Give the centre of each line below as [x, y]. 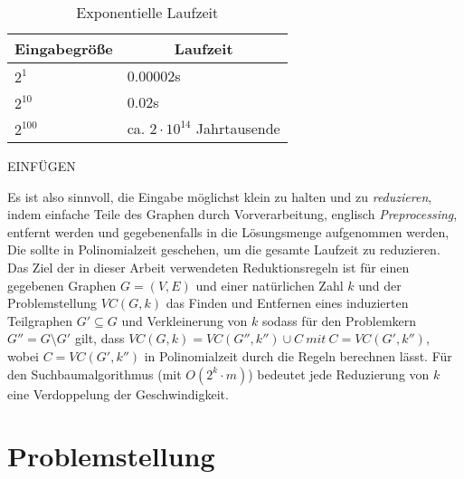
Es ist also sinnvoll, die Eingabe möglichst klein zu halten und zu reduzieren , [220, 196]
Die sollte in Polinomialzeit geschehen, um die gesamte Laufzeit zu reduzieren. [224, 249]
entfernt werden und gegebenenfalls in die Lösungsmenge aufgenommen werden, [228, 231]
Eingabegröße [64, 48]
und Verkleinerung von [185, 320]
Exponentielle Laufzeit [147, 12]
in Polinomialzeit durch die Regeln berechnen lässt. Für [298, 355]
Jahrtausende [238, 128]
